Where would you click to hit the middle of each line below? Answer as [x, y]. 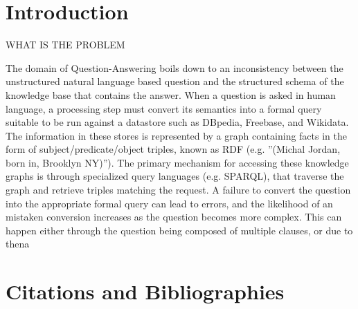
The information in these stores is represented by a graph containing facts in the [176, 135]
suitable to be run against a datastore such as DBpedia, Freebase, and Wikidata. [177, 122]
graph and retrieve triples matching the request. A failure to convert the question [178, 190]
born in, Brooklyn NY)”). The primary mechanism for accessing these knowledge [177, 162]
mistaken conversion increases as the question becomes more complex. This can [174, 217]
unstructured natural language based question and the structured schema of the [175, 81]
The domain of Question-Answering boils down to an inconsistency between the [174, 67]
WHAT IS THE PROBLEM [65, 45]
